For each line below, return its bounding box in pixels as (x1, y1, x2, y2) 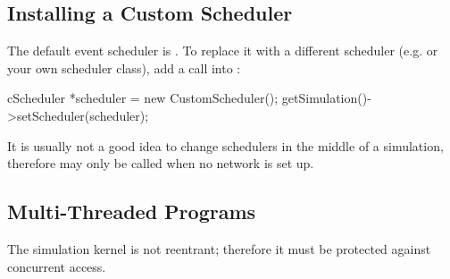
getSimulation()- (281, 89, 371, 107)
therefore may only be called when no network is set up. (7, 154, 314, 173)
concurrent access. (7, 257, 106, 275)
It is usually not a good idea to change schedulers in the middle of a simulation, (7, 136, 444, 155)
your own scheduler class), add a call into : (7, 58, 241, 77)
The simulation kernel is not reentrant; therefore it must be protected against (7, 239, 431, 258)
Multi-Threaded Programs (7, 198, 256, 225)
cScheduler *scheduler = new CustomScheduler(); (7, 89, 279, 107)
